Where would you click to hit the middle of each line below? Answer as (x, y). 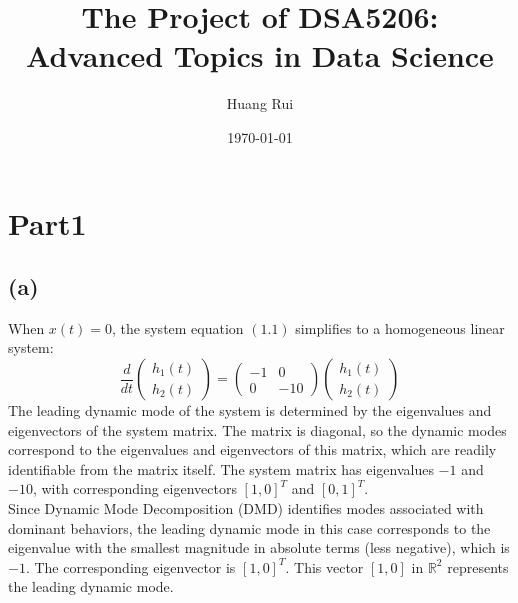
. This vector (324, 566)
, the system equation (178, 327)
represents (478, 566)
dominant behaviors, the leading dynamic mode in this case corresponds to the (249, 527)
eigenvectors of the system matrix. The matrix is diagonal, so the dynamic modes (257, 429)
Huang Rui (260, 103)
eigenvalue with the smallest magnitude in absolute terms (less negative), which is (259, 547)
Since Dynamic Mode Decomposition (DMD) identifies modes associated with (246, 508)
